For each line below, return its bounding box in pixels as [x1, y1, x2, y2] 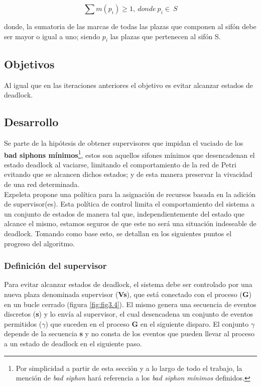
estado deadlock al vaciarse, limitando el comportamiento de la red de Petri [4, 159, 236, 169]
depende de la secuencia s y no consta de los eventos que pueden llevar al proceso [4, 328, 255, 339]
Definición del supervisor [4, 259, 107, 272]
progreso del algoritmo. [4, 238, 75, 248]
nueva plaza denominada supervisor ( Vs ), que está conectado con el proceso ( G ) [4, 288, 252, 299]
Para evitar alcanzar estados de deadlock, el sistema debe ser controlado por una [4, 279, 252, 289]
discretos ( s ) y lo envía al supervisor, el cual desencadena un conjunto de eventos [4, 309, 253, 319]
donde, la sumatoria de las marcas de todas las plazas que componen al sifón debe [4, 21, 256, 31]
